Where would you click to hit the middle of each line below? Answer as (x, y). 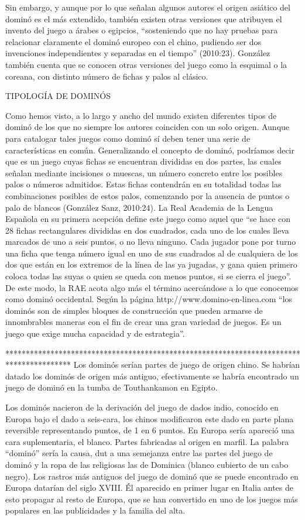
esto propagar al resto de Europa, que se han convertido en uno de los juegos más (152, 499)
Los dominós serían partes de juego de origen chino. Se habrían (187, 365)
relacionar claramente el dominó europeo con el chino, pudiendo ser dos (133, 41)
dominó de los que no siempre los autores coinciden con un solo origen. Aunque (148, 127)
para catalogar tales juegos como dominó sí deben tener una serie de (128, 138)
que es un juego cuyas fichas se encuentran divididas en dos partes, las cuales (143, 161)
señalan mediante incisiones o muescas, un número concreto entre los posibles (144, 172)
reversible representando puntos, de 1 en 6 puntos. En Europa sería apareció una (150, 430)
